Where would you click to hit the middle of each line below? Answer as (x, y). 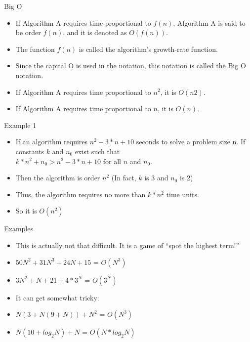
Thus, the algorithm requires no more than (81, 194)
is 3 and (156, 178)
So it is (26, 211)
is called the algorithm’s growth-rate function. (148, 49)
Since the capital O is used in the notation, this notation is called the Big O (131, 65)
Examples (19, 229)
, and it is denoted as (95, 32)
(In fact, (124, 178)
